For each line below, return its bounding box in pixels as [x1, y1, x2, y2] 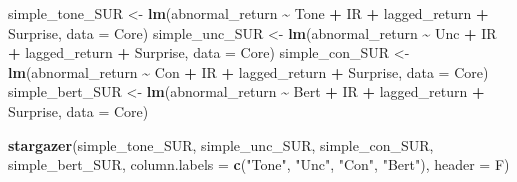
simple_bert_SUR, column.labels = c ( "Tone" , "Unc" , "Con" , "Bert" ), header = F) [8, 154, 510, 175]
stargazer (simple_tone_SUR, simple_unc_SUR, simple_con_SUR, [8, 134, 434, 155]
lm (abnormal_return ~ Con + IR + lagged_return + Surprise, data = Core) [8, 61, 489, 82]
